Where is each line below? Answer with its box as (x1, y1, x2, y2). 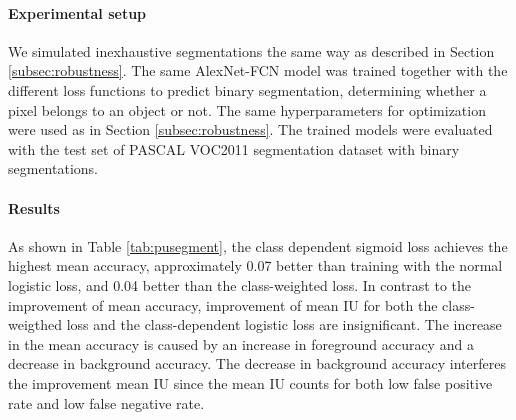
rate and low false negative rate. (8, 392, 205, 413)
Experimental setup (8, 2, 147, 23)
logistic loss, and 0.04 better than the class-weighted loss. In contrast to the (8, 274, 472, 295)
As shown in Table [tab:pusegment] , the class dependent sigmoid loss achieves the (8, 235, 508, 256)
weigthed (8, 314, 63, 335)
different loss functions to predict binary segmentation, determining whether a (8, 79, 487, 100)
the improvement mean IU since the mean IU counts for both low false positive (8, 372, 493, 393)
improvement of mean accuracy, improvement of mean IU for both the (8, 294, 438, 315)
